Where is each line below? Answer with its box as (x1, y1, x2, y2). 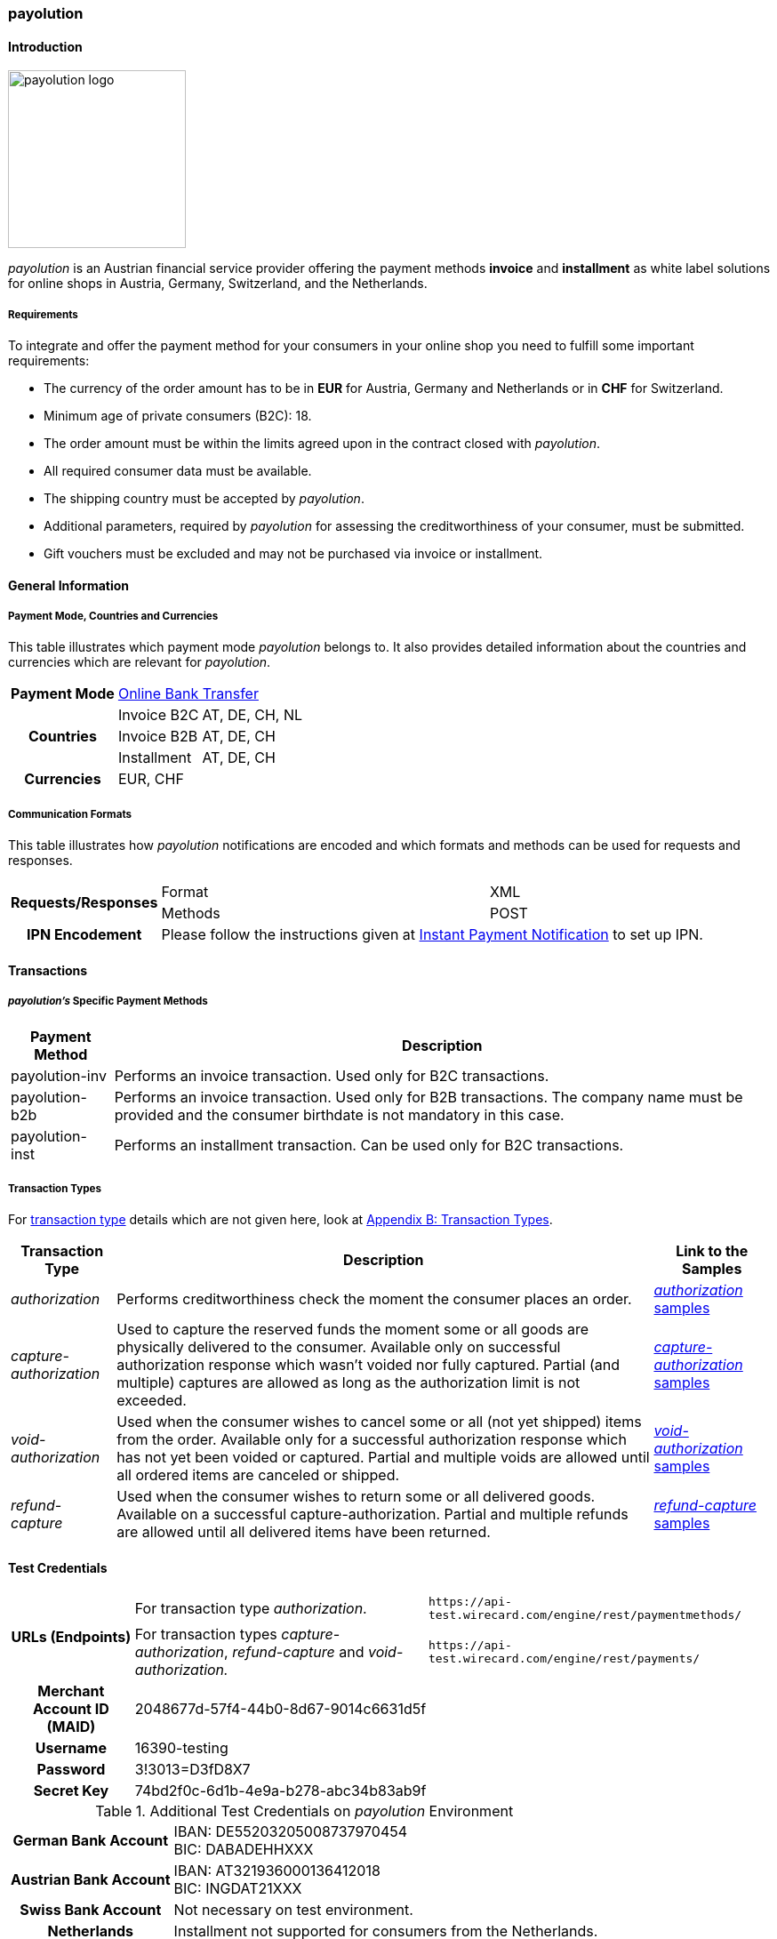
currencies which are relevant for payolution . (8, 654, 271, 670)
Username (35, 1738, 107, 1757)
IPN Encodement (27, 925, 142, 944)
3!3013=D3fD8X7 (134, 1759, 251, 1778)
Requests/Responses (11, 893, 158, 912)
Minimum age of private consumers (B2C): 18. (44, 408, 312, 423)
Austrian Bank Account (11, 1870, 171, 1888)
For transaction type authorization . (134, 1598, 367, 1617)
